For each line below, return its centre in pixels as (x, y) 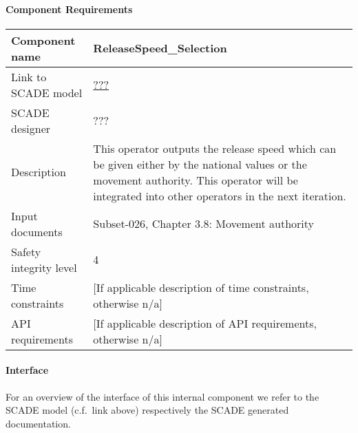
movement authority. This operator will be (196, 180)
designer (31, 128)
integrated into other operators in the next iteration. (220, 196)
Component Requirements (69, 9)
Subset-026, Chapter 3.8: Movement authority (203, 224)
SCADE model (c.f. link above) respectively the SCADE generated (147, 410)
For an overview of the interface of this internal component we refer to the (162, 396)
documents (37, 231)
